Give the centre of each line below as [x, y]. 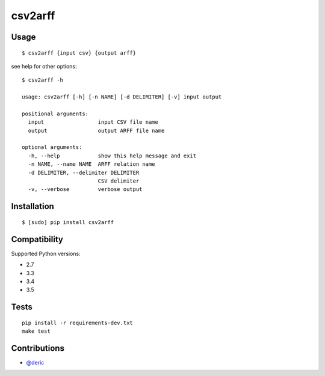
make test [36, 331]
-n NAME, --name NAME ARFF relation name [92, 164]
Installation [32, 206]
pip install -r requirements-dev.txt [78, 323]
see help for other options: [44, 66]
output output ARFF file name [96, 130]
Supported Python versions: [46, 253]
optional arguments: [52, 147]
